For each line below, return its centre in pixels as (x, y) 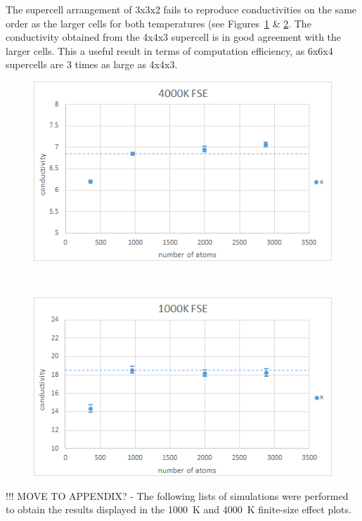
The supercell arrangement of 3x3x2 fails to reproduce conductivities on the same (181, 9)
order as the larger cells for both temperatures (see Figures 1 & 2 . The (159, 23)
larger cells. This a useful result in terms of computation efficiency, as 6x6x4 (169, 50)
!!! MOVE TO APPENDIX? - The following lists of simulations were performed (177, 495)
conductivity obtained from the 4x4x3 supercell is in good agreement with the (174, 37)
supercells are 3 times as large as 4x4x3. (92, 64)
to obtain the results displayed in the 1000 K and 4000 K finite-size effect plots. (179, 509)
